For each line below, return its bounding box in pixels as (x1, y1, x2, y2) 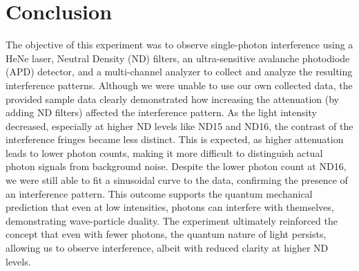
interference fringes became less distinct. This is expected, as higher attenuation (6, 132, 344, 147)
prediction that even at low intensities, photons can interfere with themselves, (6, 200, 334, 214)
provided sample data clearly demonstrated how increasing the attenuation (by (6, 91, 340, 106)
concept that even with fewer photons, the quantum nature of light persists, (6, 227, 327, 241)
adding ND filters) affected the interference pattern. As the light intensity (6, 105, 317, 120)
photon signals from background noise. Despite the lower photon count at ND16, (6, 159, 347, 174)
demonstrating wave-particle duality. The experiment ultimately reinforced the (6, 213, 338, 227)
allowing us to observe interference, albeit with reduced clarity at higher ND (6, 241, 329, 255)
